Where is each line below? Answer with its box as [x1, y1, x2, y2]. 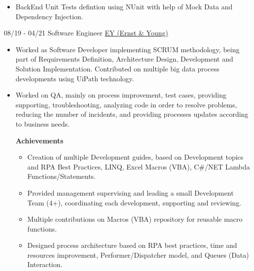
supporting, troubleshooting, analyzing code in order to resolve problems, [15, 99, 237, 109]
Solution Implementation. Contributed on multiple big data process [15, 63, 219, 73]
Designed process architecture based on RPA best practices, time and [27, 240, 237, 250]
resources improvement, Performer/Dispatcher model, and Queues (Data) [27, 249, 249, 260]
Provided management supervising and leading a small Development [27, 187, 234, 198]
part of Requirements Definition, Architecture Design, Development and [15, 54, 233, 64]
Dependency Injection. [15, 11, 83, 21]
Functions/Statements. [27, 171, 96, 181]
